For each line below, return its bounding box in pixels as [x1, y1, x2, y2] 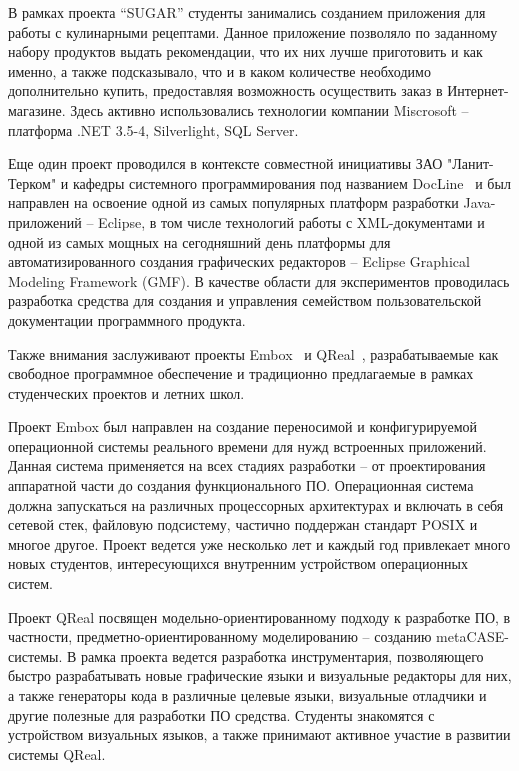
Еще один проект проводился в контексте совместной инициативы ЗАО [8, 153, 443, 174]
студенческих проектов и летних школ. [8, 382, 245, 403]
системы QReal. [8, 743, 106, 764]
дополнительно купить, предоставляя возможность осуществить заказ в [8, 80, 443, 101]
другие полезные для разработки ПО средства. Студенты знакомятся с [8, 704, 435, 725]
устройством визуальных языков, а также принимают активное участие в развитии [8, 724, 511, 745]
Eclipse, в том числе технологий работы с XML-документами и [98, 211, 485, 232]
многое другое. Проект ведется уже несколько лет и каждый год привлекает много [8, 533, 511, 554]
